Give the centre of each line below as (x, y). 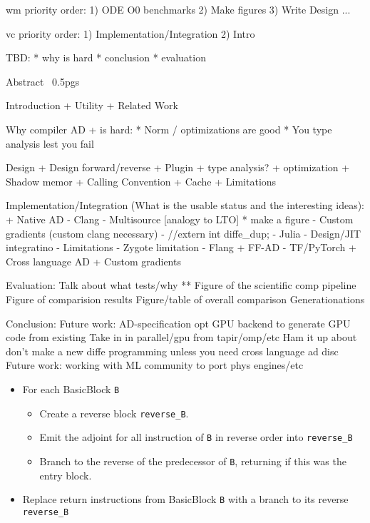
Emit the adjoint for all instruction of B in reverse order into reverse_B (196, 437)
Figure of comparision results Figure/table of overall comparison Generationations (185, 299)
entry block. (66, 475)
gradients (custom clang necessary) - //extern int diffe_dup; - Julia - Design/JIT (184, 233)
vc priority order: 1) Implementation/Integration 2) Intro (130, 33)
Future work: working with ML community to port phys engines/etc (155, 365)
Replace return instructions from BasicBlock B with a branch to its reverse (185, 499)
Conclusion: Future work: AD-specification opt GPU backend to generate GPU (178, 323)
